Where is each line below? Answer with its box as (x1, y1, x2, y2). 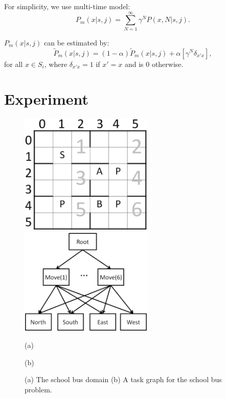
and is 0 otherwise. (124, 58, 184, 69)
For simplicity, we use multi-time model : (4, 1, 130, 11)
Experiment (4, 88, 89, 109)
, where (44, 58, 67, 69)
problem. (25, 384, 52, 395)
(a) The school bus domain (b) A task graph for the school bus (25, 374, 222, 385)
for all (4, 58, 23, 69)
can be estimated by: (44, 37, 109, 48)
